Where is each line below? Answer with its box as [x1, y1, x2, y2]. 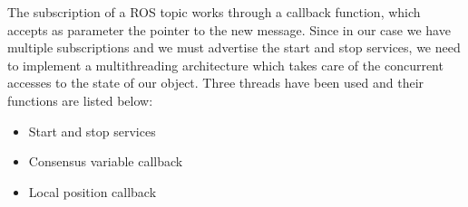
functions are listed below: [7, 90, 153, 109]
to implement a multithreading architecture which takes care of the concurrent [7, 55, 444, 74]
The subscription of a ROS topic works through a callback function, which [7, 3, 421, 21]
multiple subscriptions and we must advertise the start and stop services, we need [7, 38, 461, 57]
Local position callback [28, 182, 157, 201]
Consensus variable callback [28, 152, 183, 171]
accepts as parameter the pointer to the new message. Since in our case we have [7, 20, 451, 39]
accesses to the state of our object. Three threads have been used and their [7, 73, 424, 92]
